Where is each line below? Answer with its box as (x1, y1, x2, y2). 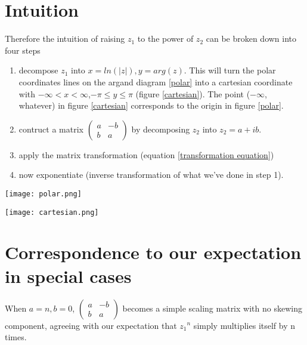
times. (5, 331, 27, 343)
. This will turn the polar (184, 64, 276, 76)
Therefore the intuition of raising (5, 32, 125, 45)
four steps (5, 44, 41, 56)
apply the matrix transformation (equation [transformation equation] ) (18, 148, 274, 161)
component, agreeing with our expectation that (5, 319, 177, 331)
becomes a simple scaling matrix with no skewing (122, 301, 302, 314)
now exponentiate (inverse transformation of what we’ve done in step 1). (18, 168, 284, 181)
